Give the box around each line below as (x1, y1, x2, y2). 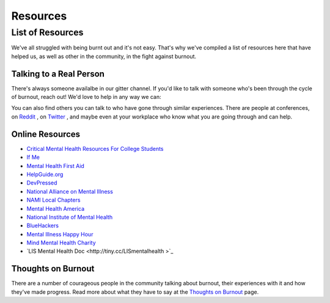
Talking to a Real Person (11, 68, 105, 79)
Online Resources (11, 129, 81, 139)
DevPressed (26, 179, 57, 186)
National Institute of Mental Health (26, 213, 113, 221)
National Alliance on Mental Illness (26, 188, 113, 195)
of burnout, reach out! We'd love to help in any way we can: (11, 93, 161, 101)
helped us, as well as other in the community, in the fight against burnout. (11, 53, 197, 60)
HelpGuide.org (26, 170, 64, 178)
